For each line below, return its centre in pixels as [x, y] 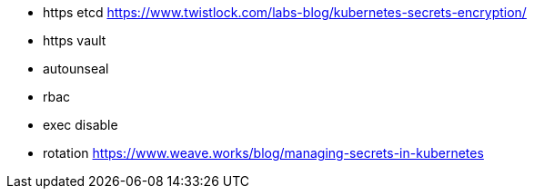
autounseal [76, 69]
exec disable [81, 125]
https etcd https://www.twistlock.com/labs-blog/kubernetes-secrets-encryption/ [285, 12]
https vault [75, 40]
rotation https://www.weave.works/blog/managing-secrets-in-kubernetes [263, 153]
